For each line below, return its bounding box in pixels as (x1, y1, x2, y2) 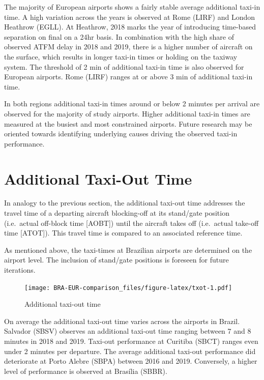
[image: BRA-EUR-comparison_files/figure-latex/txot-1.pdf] (24, 284, 232, 291)
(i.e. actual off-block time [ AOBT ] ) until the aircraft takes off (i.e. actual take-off (4, 217, 259, 228)
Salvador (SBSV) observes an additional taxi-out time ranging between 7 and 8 (4, 326, 251, 336)
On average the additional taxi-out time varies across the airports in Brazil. (4, 315, 240, 326)
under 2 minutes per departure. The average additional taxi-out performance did (4, 345, 256, 356)
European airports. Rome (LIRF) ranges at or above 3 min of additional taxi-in (4, 71, 253, 82)
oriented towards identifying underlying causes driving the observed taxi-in (4, 128, 238, 139)
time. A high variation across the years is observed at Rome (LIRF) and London (4, 11, 255, 22)
